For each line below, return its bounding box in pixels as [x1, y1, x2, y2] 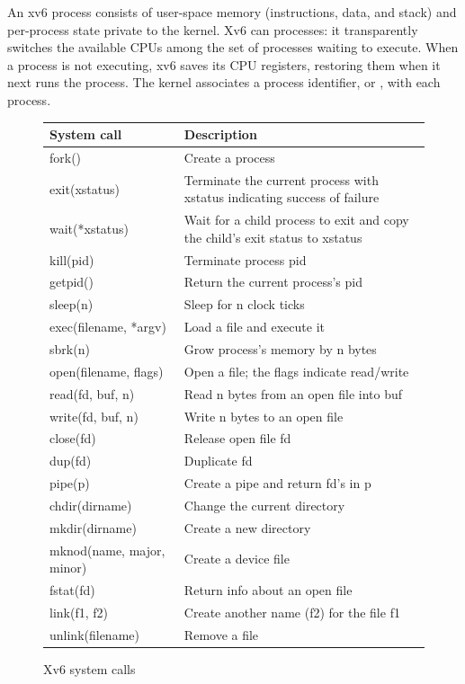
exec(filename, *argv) [49, 317, 166, 336]
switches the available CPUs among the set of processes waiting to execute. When [7, 38, 459, 57]
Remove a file [183, 625, 259, 644]
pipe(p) [49, 474, 90, 493]
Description [183, 125, 257, 144]
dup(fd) [49, 451, 92, 470]
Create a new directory [183, 518, 311, 537]
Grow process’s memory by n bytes [183, 340, 377, 358]
